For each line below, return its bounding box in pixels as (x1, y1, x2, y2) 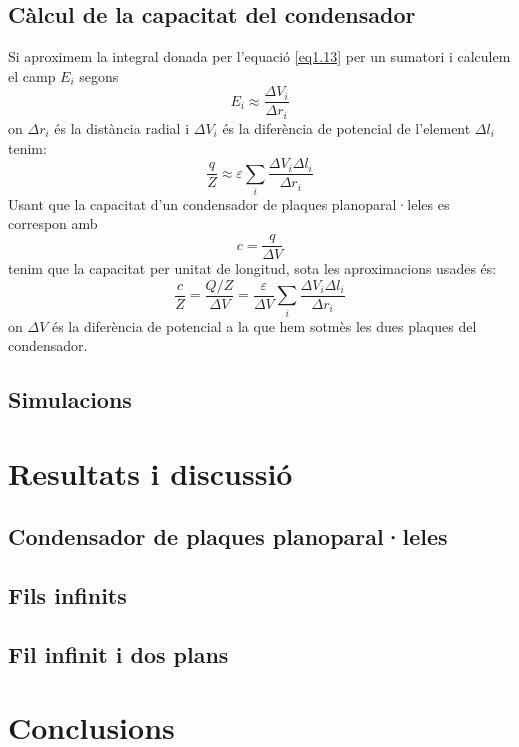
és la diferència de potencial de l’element (222, 117, 471, 138)
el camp (8, 65, 56, 86)
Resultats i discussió (8, 452, 293, 493)
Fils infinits (8, 580, 127, 611)
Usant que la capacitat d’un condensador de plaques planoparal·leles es (8, 193, 450, 214)
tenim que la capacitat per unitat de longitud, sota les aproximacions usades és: (8, 258, 497, 279)
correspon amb (8, 213, 98, 234)
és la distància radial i (54, 117, 190, 138)
